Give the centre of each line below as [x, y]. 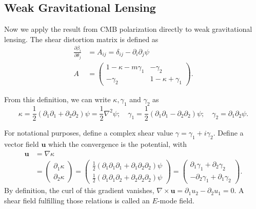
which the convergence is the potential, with [117, 144]
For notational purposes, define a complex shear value [89, 133]
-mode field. [176, 201]
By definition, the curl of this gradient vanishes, [79, 190]
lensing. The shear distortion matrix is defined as [81, 39]
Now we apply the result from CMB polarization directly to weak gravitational [128, 29]
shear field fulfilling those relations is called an [77, 201]
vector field [22, 144]
